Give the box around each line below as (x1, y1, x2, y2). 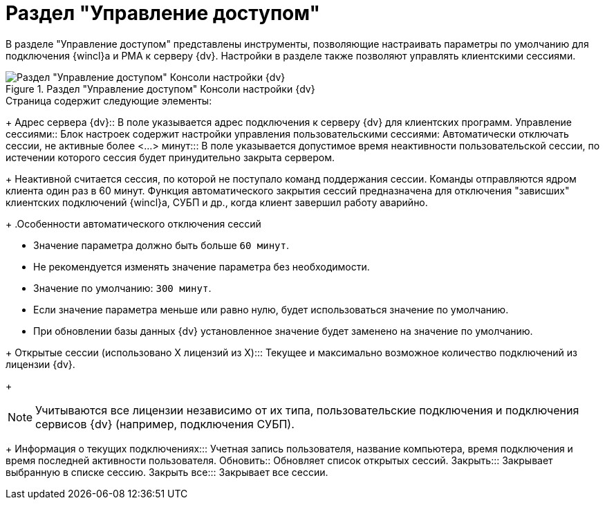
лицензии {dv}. (6, 358, 75, 370)
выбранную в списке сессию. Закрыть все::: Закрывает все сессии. (6, 466, 328, 478)
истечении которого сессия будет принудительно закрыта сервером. (6, 151, 335, 163)
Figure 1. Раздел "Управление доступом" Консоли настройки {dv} (6, 82, 315, 95)
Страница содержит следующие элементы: (6, 94, 212, 107)
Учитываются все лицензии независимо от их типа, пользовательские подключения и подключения (35, 403, 579, 417)
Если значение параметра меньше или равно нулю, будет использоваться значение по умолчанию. (33, 303, 509, 315)
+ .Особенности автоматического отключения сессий (6, 217, 261, 230)
